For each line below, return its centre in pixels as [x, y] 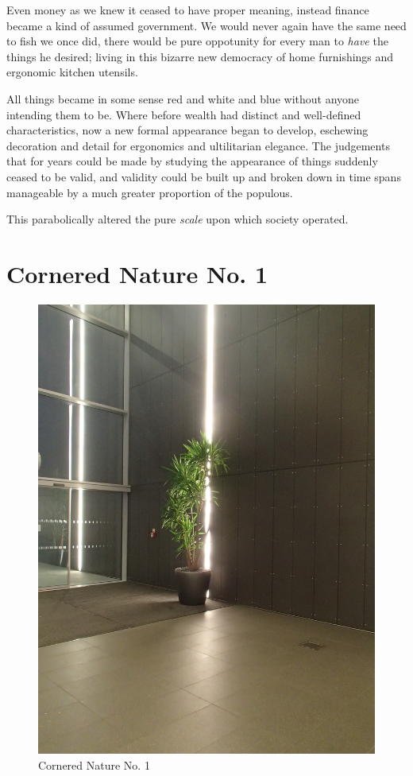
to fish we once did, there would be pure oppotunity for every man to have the [197, 41]
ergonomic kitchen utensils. [72, 72]
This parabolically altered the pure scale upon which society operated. [178, 219]
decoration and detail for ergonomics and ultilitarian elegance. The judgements [198, 145]
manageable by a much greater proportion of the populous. [150, 192]
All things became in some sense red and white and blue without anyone [183, 98]
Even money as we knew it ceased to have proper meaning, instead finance [188, 10]
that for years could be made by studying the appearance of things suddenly [192, 161]
